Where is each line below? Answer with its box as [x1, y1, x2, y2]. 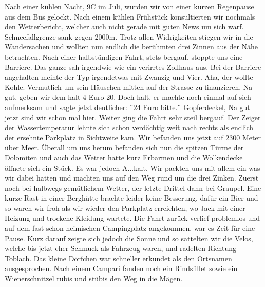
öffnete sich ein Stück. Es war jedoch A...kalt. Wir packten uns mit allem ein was [5, 162, 260, 173]
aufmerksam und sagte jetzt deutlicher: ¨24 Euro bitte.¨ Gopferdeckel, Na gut [5, 101, 250, 112]
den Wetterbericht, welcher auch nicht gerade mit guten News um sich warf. [5, 21, 244, 32]
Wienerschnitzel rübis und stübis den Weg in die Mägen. [5, 273, 183, 284]
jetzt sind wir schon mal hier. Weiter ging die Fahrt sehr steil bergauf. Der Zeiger [5, 112, 261, 122]
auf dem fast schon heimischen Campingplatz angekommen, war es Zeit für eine [5, 223, 255, 234]
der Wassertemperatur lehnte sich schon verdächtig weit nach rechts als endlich [5, 122, 254, 133]
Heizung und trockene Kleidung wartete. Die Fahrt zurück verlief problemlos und [5, 212, 260, 223]
